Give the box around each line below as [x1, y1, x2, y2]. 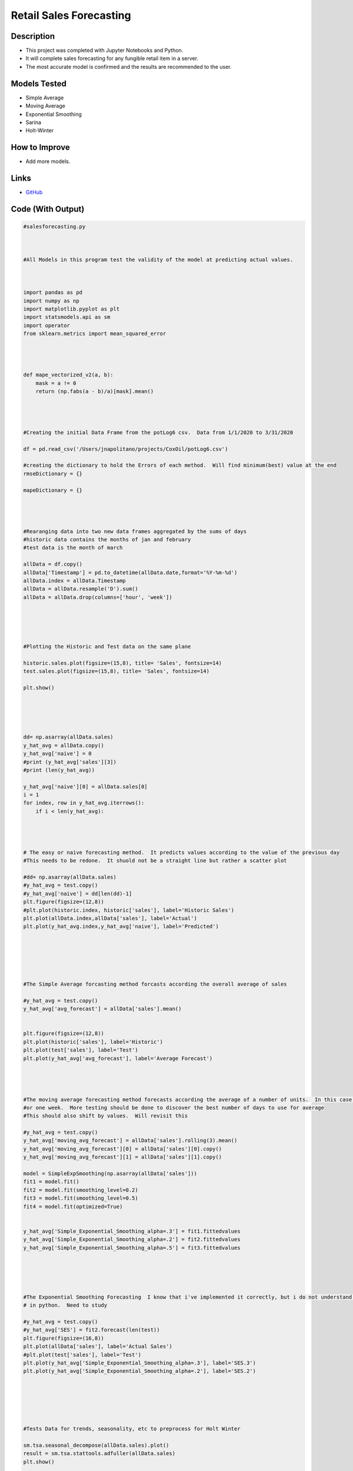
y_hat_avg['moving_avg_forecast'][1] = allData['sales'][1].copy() [23, 1154, 222, 1160]
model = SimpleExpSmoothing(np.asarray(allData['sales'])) [23, 1170, 197, 1177]
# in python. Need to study [23, 1302, 108, 1309]
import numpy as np [23, 297, 79, 304]
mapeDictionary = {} [23, 487, 82, 494]
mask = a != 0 [35, 380, 76, 387]
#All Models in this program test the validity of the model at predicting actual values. [23, 256, 294, 263]
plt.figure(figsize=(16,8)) [23, 1334, 104, 1342]
